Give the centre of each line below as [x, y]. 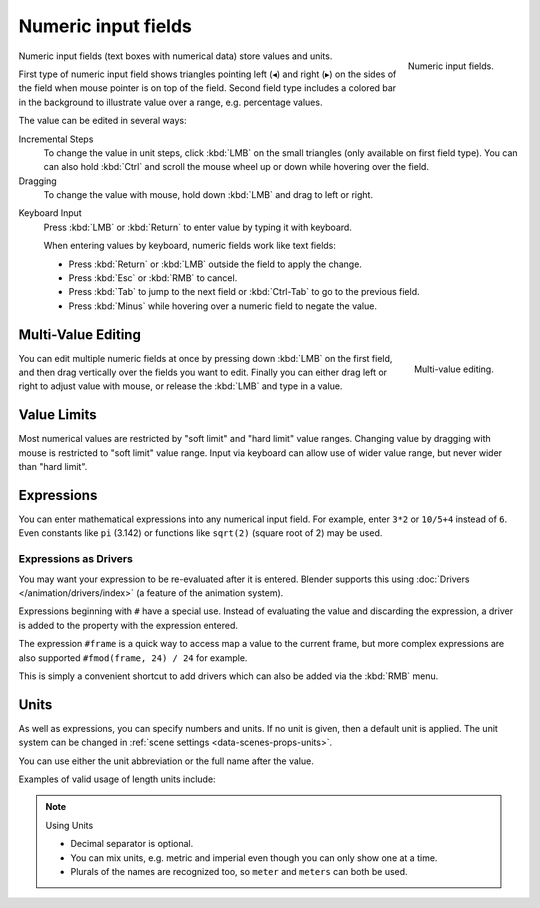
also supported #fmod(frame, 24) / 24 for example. [133, 657]
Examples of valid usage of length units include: [117, 779]
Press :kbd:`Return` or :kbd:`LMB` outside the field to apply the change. [215, 264]
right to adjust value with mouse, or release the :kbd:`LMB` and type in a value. [180, 386]
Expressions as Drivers [76, 559]
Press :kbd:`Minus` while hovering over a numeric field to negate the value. [222, 306]
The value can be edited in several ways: [102, 121]
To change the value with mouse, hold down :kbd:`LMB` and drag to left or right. [208, 195]
